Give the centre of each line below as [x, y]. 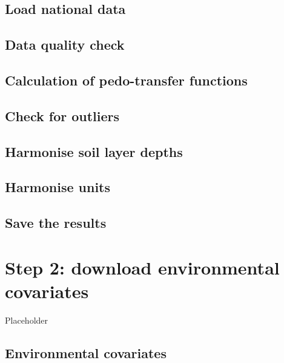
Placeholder [27, 320]
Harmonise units [58, 187]
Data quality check [65, 45]
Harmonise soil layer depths [94, 151]
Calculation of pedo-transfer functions [126, 80]
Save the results [56, 223]
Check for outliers [62, 115]
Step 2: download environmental [142, 267]
